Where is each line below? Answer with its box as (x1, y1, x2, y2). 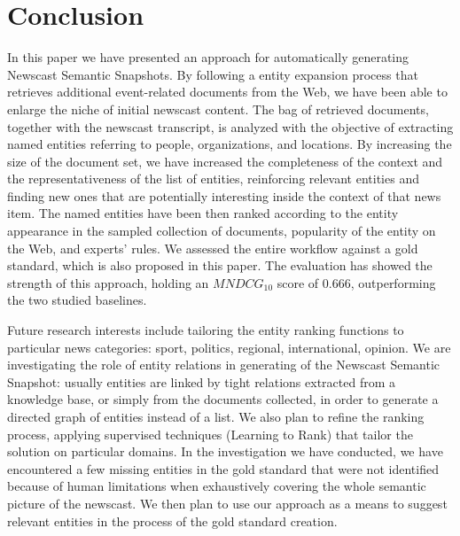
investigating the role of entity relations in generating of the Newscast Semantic (7, 355, 441, 374)
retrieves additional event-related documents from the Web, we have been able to (7, 82, 448, 101)
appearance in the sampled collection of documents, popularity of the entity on (7, 221, 436, 240)
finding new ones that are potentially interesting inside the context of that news (7, 186, 441, 205)
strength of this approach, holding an (7, 273, 209, 291)
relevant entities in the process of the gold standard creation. (7, 511, 338, 530)
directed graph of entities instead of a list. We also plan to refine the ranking (7, 408, 425, 425)
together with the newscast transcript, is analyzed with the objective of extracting (7, 117, 454, 136)
